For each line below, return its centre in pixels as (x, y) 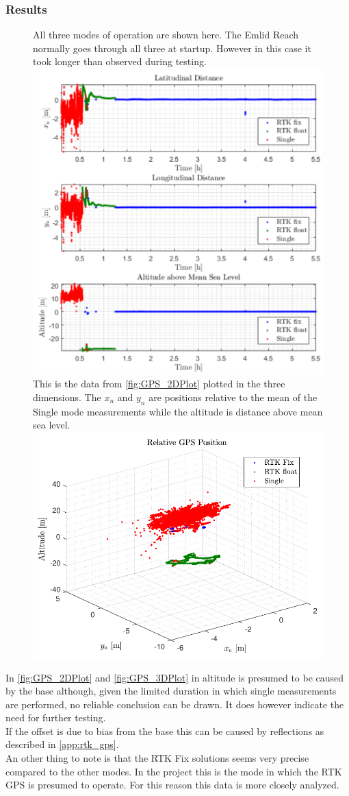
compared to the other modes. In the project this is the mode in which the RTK (174, 771)
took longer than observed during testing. (120, 61)
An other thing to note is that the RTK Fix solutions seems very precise (157, 758)
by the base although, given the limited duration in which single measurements (171, 691)
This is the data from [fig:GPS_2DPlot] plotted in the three (159, 384)
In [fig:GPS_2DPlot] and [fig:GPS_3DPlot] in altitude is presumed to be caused (175, 677)
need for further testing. (56, 717)
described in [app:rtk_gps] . (62, 744)
